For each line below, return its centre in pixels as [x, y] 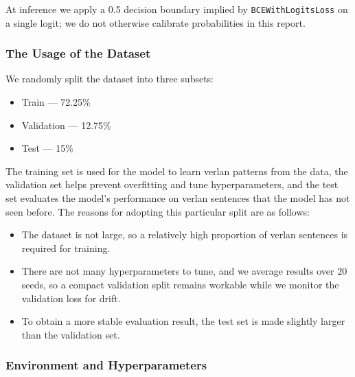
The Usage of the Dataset [78, 53]
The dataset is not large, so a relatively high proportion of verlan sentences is [185, 235]
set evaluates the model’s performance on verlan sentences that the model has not [178, 198]
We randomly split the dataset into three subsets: [110, 79]
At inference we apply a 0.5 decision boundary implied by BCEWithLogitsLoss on [177, 9]
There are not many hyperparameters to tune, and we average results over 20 [184, 271]
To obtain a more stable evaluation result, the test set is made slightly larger [183, 321]
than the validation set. [71, 334]
